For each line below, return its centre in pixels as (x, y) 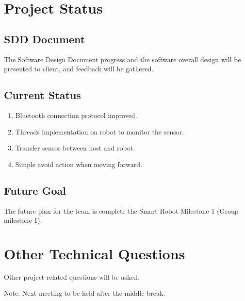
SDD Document (45, 39)
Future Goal (35, 190)
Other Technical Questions (95, 253)
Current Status (42, 95)
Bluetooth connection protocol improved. (76, 115)
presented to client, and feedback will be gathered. (79, 69)
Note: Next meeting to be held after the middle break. (85, 293)
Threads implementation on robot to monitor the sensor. (100, 131)
